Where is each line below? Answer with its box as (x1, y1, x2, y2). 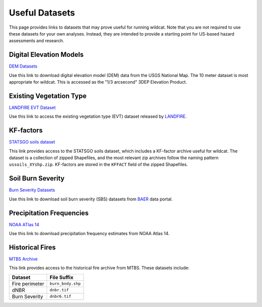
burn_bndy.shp (49, 281, 81, 287)
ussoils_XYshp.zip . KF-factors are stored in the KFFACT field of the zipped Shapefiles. (9, 162, 188, 167)
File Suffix (49, 274, 74, 281)
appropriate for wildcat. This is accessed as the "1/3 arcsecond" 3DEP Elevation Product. (9, 79, 187, 85)
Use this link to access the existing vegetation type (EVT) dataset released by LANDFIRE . (9, 113, 187, 119)
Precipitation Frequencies (9, 209, 89, 217)
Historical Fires (9, 243, 56, 252)
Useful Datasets (9, 7, 75, 18)
